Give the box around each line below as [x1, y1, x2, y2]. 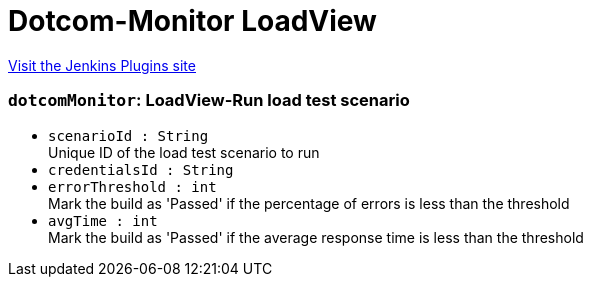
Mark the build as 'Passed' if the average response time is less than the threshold [48, 228, 584, 246]
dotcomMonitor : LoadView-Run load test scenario [8, 90, 410, 111]
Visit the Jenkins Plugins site [8, 56, 196, 74]
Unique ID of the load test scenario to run [48, 143, 320, 161]
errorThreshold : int [48, 178, 217, 195]
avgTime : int [48, 212, 158, 229]
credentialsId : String [48, 161, 234, 178]
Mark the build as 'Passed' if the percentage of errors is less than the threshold [48, 194, 570, 212]
